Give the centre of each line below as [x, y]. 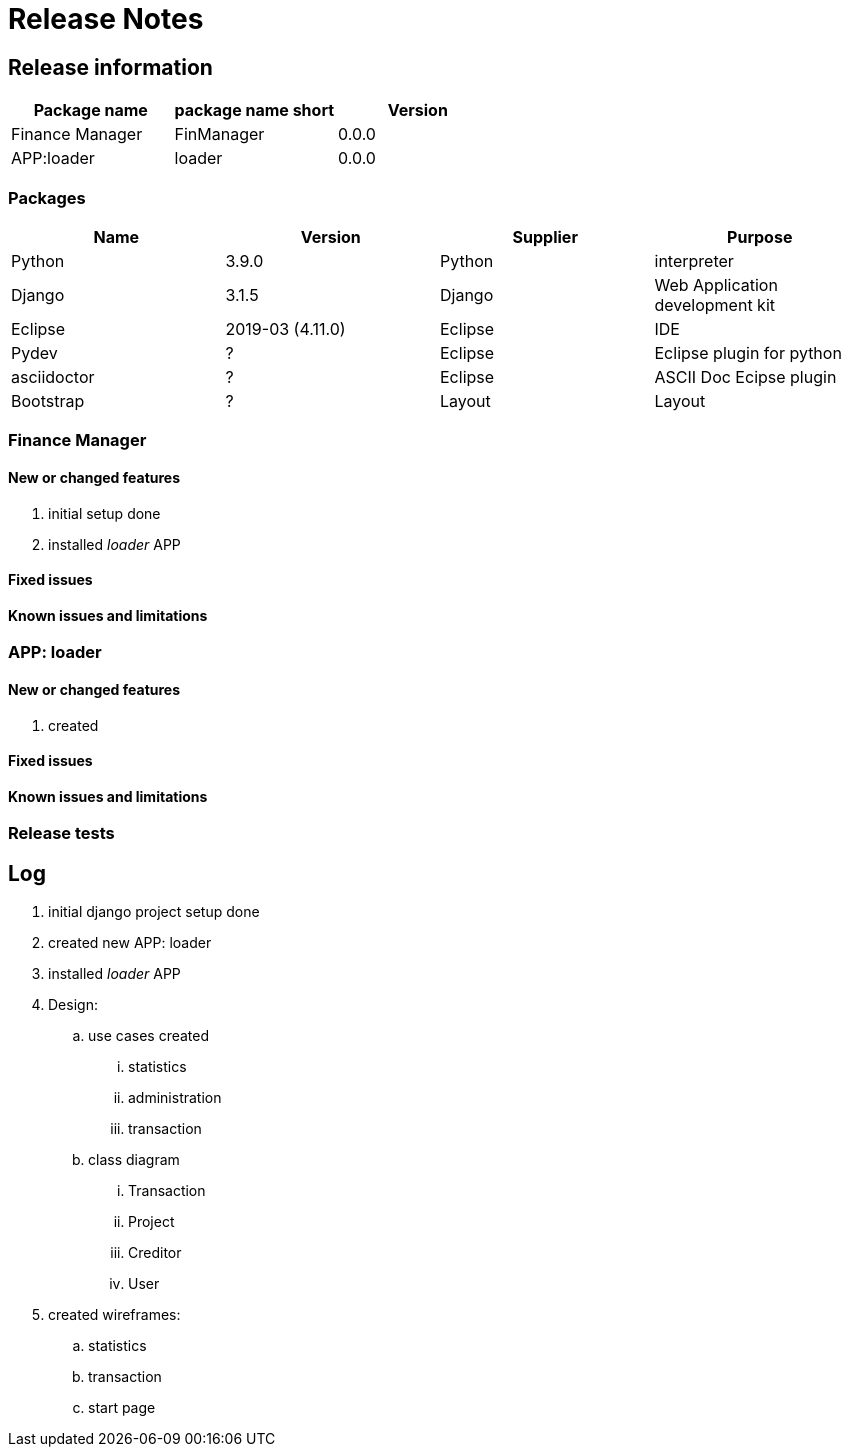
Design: [73, 1005]
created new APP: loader [130, 943]
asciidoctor [53, 376]
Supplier [545, 236]
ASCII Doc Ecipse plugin [745, 376]
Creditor [155, 1253]
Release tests [61, 833]
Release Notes [106, 19]
